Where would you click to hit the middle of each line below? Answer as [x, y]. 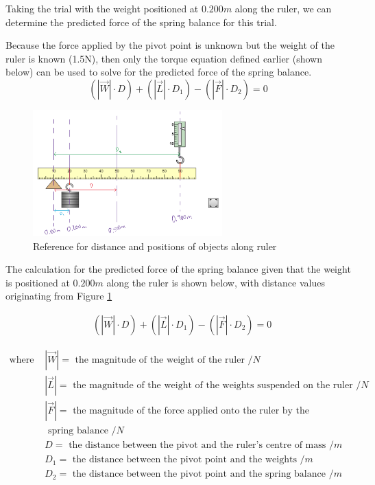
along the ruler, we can [283, 8]
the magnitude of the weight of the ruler [160, 360]
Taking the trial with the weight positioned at [102, 8]
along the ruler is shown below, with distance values [216, 282]
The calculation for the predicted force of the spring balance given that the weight [178, 269]
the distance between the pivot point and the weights [184, 460]
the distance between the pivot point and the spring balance [199, 474]
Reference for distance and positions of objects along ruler [155, 246]
